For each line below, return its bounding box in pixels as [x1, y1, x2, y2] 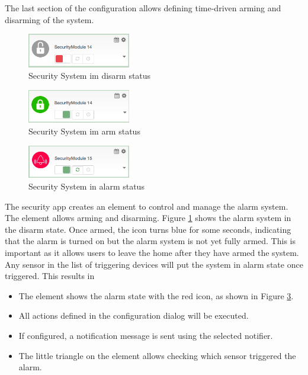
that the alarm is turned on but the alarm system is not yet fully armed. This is [5, 235, 296, 247]
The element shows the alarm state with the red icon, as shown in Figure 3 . [18, 289, 294, 302]
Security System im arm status [28, 125, 140, 137]
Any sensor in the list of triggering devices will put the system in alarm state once [5, 258, 303, 270]
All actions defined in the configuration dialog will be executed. [18, 309, 249, 322]
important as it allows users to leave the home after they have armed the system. [5, 246, 299, 258]
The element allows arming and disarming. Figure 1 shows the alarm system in [5, 211, 291, 224]
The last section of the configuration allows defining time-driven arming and [5, 2, 281, 14]
